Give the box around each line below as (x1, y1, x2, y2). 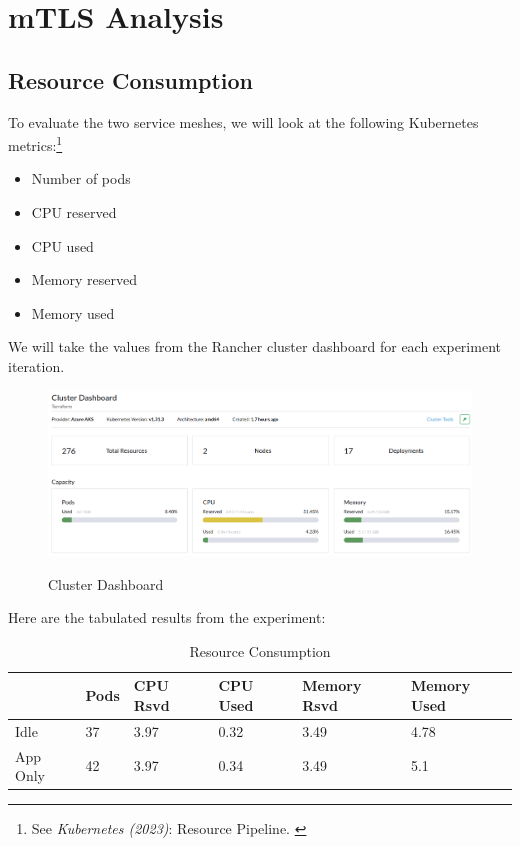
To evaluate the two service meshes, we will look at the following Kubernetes (8, 111, 479, 132)
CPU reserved (31, 202, 117, 223)
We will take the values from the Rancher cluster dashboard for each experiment (8, 336, 501, 357)
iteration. (8, 355, 65, 376)
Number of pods (31, 168, 131, 189)
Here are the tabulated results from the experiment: (8, 607, 326, 628)
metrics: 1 (8, 132, 63, 155)
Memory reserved (31, 269, 137, 290)
